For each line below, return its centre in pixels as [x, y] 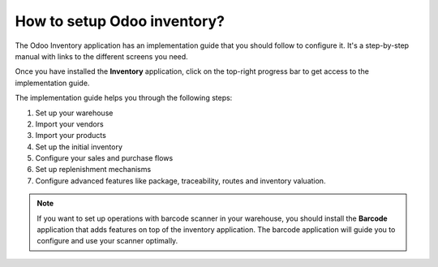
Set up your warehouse [74, 113]
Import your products [71, 136]
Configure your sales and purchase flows [104, 158]
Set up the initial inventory [79, 147]
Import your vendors [70, 124]
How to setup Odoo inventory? [120, 21]
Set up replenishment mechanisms [93, 170]
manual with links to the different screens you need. [101, 56]
